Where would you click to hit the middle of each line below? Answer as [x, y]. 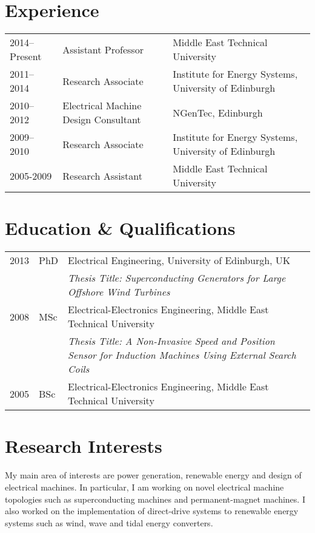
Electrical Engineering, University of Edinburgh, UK [179, 260]
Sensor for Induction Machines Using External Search [182, 355]
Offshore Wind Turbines [119, 292]
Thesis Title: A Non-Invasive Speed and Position [171, 341]
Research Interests [84, 446]
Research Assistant [102, 175]
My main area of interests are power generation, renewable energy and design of [153, 475]
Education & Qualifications [120, 228]
